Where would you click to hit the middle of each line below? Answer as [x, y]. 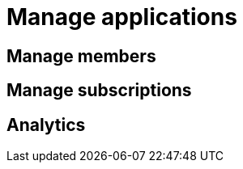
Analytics [46, 125]
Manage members [81, 56]
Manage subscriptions [99, 91]
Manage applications [122, 17]
